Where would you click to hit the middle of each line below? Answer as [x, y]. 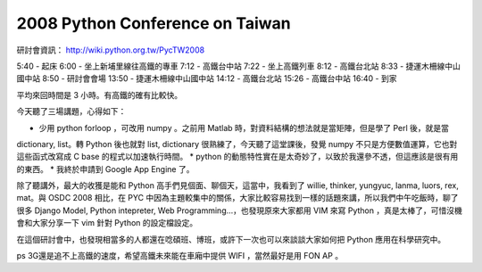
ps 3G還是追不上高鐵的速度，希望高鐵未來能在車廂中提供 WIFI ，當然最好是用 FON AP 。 [180, 256]
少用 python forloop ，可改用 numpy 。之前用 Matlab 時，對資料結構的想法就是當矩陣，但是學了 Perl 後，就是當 [244, 128]
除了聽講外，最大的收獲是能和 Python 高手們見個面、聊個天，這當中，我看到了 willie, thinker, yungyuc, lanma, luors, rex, [237, 185]
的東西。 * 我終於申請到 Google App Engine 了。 [105, 169]
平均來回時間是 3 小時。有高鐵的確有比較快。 [100, 95]
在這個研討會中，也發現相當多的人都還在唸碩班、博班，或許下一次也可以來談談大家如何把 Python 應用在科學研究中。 [231, 239]
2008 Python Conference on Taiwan [154, 23]
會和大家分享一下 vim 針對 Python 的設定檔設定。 [107, 223]
